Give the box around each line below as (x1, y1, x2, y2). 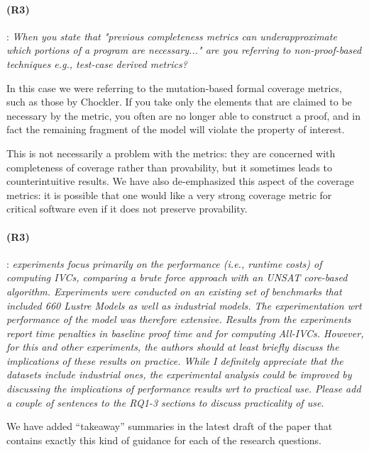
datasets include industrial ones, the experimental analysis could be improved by (6, 367, 352, 382)
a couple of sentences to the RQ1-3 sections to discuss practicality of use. (6, 395, 324, 409)
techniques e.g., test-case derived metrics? (6, 56, 187, 71)
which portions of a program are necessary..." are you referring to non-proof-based (6, 43, 362, 57)
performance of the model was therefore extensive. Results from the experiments (6, 312, 351, 327)
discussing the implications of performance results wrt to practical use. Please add (6, 381, 361, 396)
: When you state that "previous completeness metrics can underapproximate (6, 28, 337, 43)
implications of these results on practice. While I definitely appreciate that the (6, 353, 343, 368)
